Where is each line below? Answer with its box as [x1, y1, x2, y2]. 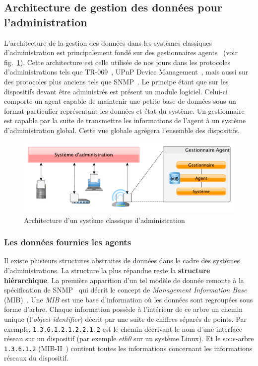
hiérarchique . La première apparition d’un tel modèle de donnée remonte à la [4, 275, 244, 285]
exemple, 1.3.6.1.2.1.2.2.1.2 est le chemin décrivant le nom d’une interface [4, 323, 242, 334]
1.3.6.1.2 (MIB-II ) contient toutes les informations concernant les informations [4, 343, 253, 353]
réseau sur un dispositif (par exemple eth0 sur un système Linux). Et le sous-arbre [4, 333, 254, 344]
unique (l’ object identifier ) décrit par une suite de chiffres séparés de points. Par [4, 313, 247, 324]
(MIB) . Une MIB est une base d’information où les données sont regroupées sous [4, 294, 253, 304]
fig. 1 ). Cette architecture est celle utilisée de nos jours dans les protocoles [4, 57, 231, 67]
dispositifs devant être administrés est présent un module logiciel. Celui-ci [4, 86, 228, 96]
